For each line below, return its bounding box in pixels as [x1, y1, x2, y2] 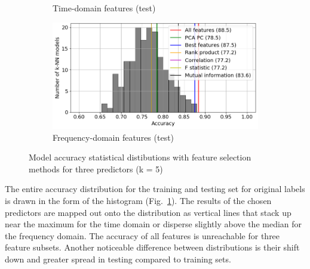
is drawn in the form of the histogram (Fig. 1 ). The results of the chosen [5, 194, 272, 206]
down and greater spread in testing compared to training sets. [5, 252, 231, 265]
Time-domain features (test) [53, 2, 156, 14]
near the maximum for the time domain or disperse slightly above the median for [5, 218, 302, 230]
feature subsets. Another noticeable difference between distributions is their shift [5, 241, 300, 253]
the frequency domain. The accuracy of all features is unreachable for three [5, 229, 280, 242]
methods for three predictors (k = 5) [29, 162, 163, 175]
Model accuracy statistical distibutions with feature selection [29, 151, 251, 163]
